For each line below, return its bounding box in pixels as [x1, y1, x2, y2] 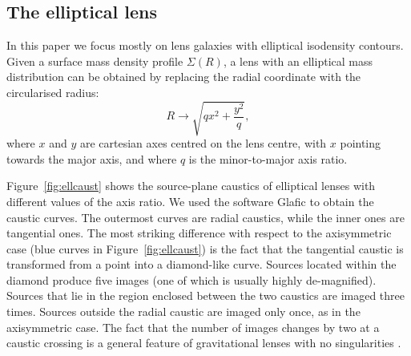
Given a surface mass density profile [6, 52, 183, 69]
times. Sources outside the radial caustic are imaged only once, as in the [6, 303, 361, 320]
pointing [340, 135, 381, 152]
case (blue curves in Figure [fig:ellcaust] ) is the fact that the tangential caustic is [6, 240, 404, 257]
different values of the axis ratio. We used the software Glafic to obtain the [6, 192, 374, 209]
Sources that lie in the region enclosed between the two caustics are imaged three [6, 287, 405, 304]
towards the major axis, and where [6, 150, 177, 167]
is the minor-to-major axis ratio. [188, 150, 348, 167]
